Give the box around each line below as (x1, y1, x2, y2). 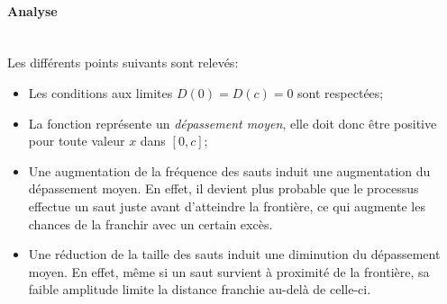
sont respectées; (297, 83, 384, 102)
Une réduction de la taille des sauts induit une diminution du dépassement (28, 245, 441, 264)
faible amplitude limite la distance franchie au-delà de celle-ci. (28, 280, 371, 299)
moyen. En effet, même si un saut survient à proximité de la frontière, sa (28, 262, 430, 281)
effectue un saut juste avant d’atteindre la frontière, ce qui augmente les (28, 196, 425, 215)
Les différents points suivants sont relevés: (7, 53, 239, 72)
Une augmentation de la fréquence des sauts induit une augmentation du (28, 161, 431, 180)
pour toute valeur (28, 131, 125, 150)
